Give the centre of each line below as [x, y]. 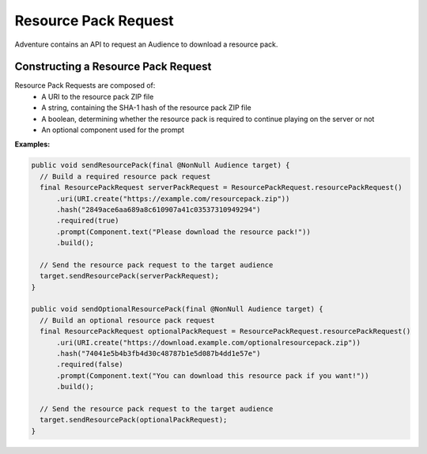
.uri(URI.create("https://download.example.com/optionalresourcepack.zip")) [209, 342]
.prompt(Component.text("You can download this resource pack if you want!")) [213, 375]
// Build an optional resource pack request [127, 320]
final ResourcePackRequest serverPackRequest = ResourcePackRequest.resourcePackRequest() [221, 187]
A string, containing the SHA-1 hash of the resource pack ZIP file [147, 108]
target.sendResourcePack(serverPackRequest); [129, 276]
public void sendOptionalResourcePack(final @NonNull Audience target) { [177, 309]
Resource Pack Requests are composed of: [85, 85]
